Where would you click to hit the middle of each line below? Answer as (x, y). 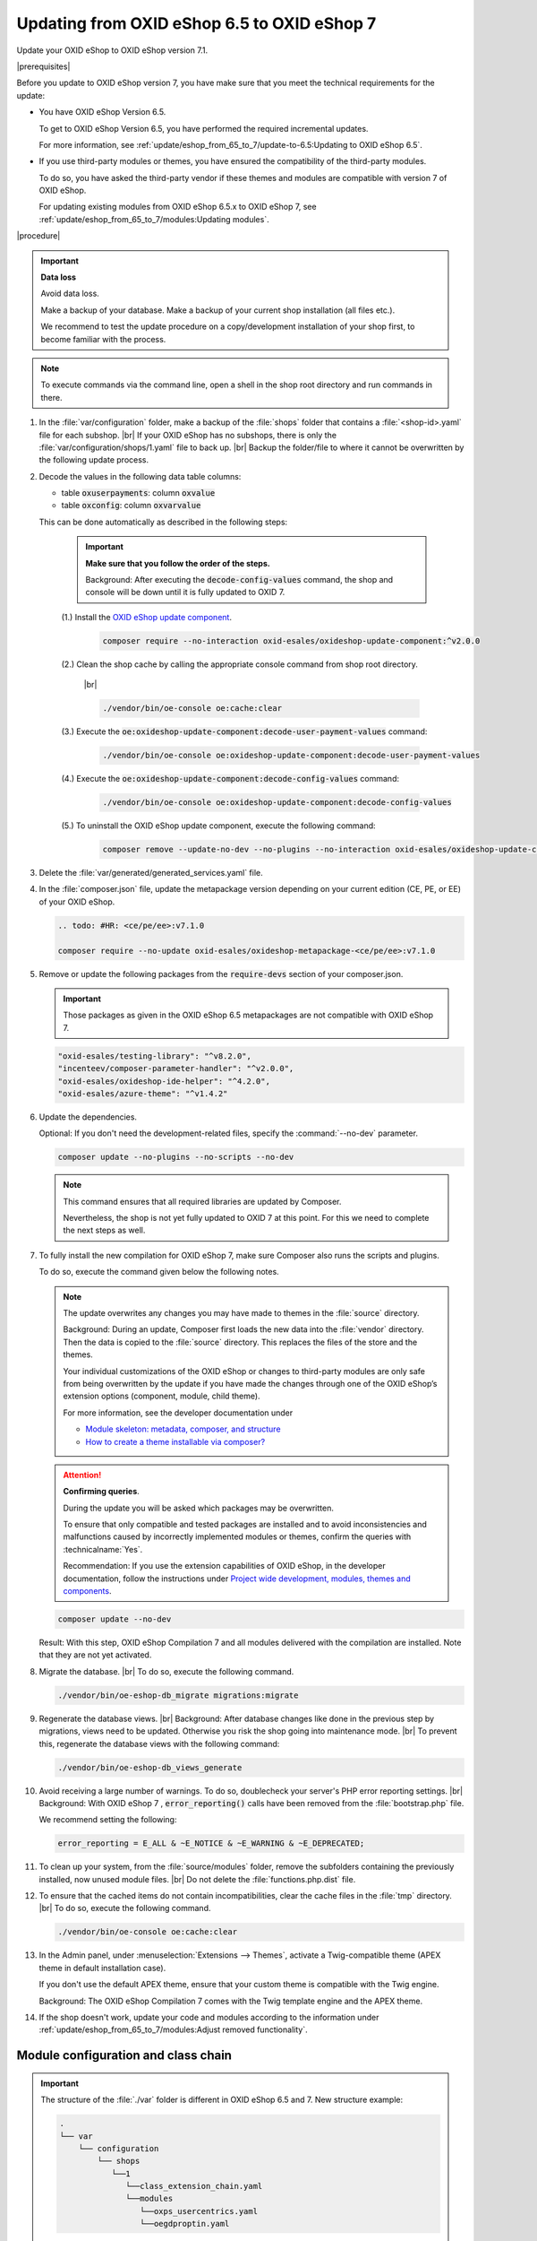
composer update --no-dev (115, 1619)
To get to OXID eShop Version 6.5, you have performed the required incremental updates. (204, 128)
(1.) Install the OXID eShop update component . (147, 617)
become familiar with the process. (103, 339)
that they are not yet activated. (95, 1655)
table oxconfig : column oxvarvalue (131, 506)
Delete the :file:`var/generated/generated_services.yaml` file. (151, 873)
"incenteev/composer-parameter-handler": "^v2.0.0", (176, 1069)
